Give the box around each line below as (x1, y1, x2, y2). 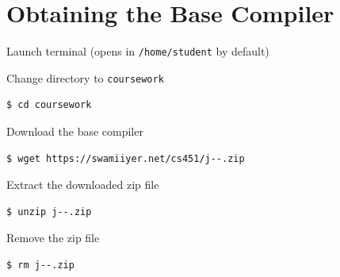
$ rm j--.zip (6, 260, 74, 271)
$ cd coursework (6, 99, 92, 111)
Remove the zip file (6, 229, 100, 246)
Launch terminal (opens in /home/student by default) (6, 43, 269, 60)
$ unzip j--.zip (6, 206, 92, 217)
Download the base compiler (6, 123, 143, 140)
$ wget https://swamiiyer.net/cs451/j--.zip (6, 152, 245, 164)
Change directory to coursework (6, 69, 164, 86)
